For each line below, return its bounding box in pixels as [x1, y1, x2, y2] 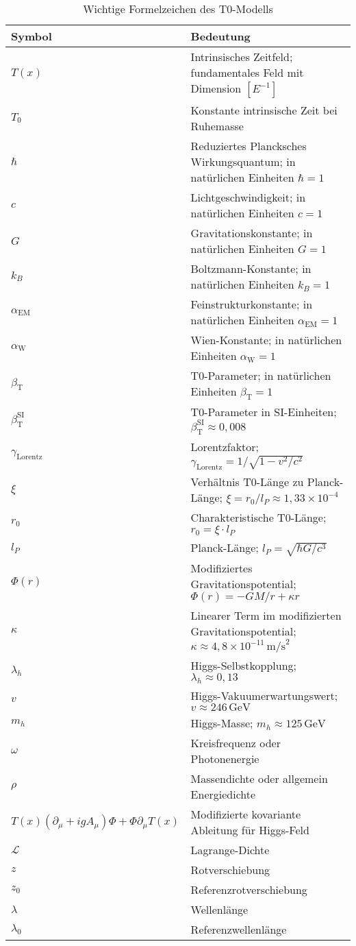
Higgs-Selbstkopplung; [190, 657, 297, 674]
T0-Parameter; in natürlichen [190, 367, 331, 383]
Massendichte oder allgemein [190, 771, 328, 787]
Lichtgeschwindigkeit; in [190, 189, 306, 205]
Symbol [11, 28, 52, 44]
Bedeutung [190, 28, 251, 44]
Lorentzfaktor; [190, 439, 259, 455]
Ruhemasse [190, 118, 244, 134]
